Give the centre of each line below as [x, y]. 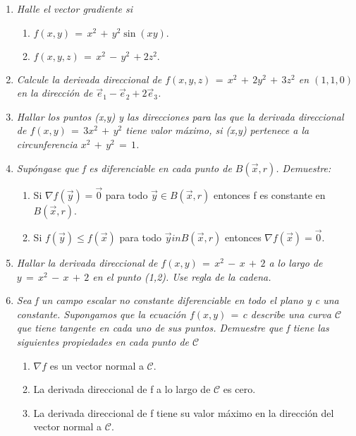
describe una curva [291, 314]
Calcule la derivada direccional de [89, 79]
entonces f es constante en [270, 194]
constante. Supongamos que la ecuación [101, 314]
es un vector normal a [97, 365]
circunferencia [47, 144]
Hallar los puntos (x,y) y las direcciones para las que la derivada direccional [180, 116]
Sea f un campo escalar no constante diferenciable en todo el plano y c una [178, 300]
